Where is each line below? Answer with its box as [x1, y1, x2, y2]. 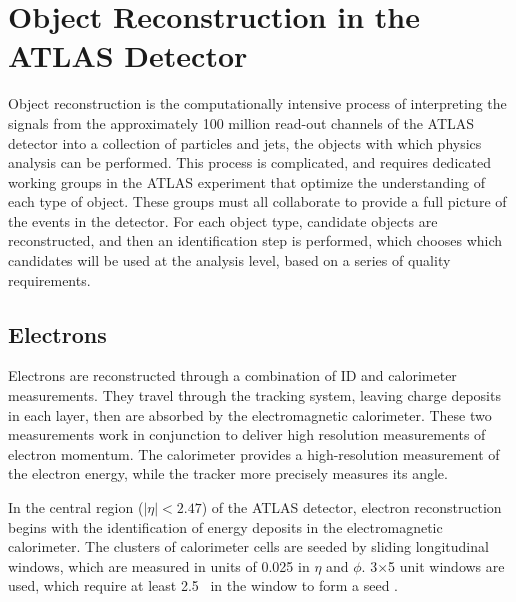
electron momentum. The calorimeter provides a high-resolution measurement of [8, 443, 500, 464]
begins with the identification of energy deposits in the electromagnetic [8, 516, 443, 537]
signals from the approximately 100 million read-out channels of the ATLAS [8, 112, 475, 133]
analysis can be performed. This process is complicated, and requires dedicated [8, 152, 491, 173]
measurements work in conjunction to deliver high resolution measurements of [8, 424, 486, 445]
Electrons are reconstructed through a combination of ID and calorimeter [8, 365, 457, 386]
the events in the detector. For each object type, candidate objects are [8, 210, 438, 231]
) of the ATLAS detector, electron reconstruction [201, 497, 502, 518]
